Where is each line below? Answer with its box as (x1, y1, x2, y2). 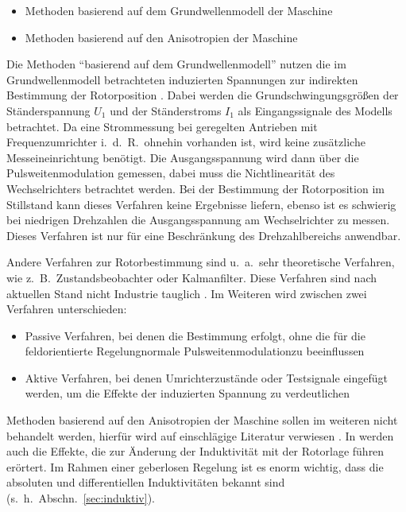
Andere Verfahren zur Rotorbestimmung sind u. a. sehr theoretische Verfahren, (6, 254, 395, 270)
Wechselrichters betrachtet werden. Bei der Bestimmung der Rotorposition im (6, 180, 385, 196)
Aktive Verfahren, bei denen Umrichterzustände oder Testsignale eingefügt (25, 369, 389, 386)
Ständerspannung (6, 102, 91, 118)
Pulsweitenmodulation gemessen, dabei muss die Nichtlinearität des (6, 165, 335, 181)
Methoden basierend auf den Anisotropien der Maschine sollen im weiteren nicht (6, 412, 398, 429)
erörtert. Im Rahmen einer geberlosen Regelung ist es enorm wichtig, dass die (6, 458, 384, 475)
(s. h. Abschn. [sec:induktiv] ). (6, 490, 155, 506)
